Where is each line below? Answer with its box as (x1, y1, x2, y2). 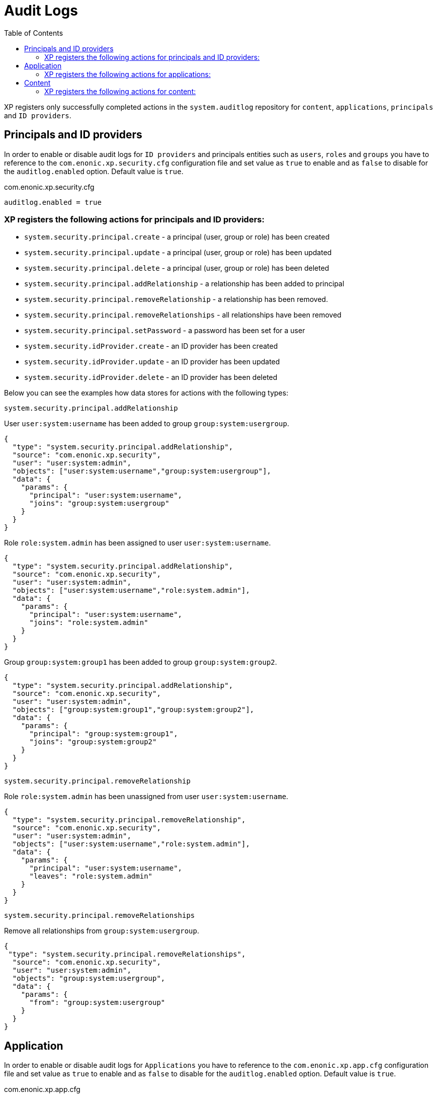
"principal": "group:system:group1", (29, 730, 178, 738)
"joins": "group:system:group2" (29, 738, 157, 746)
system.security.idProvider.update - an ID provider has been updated (24, 357, 280, 366)
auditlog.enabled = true (4, 198, 102, 206)
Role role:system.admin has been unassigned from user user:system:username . (4, 792, 289, 801)
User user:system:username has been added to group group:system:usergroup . (4, 419, 290, 428)
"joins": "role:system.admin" (29, 618, 148, 627)
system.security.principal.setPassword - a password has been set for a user (24, 326, 305, 335)
